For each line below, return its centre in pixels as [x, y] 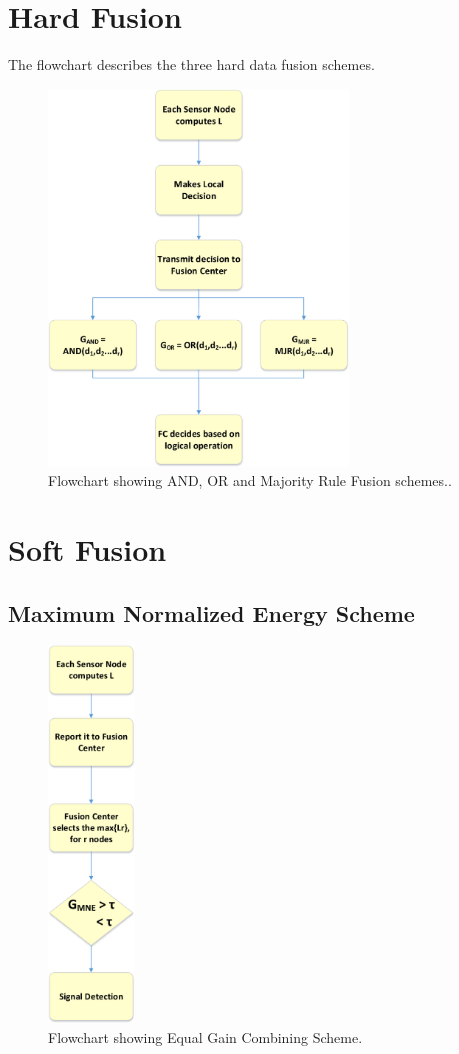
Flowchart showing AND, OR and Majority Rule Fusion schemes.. [250, 480]
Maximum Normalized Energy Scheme [211, 612]
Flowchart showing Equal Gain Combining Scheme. [205, 1036]
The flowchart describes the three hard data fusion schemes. [191, 64]
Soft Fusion [87, 549]
